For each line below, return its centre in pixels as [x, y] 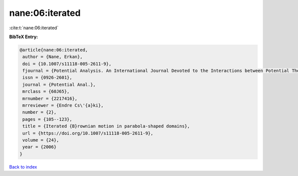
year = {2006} [39, 147]
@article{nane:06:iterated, [54, 50]
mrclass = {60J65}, [46, 91]
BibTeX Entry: [24, 37]
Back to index [23, 167]
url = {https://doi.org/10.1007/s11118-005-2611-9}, [88, 133]
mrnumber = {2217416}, [50, 98]
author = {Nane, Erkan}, [53, 57]
